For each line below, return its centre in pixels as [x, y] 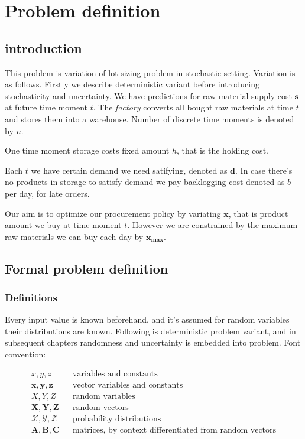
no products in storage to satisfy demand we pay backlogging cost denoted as [145, 182]
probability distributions [117, 419]
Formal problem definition [87, 268]
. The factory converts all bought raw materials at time [193, 107]
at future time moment [46, 107]
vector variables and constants [128, 385]
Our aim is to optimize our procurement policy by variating [113, 213]
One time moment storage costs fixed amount [87, 150]
